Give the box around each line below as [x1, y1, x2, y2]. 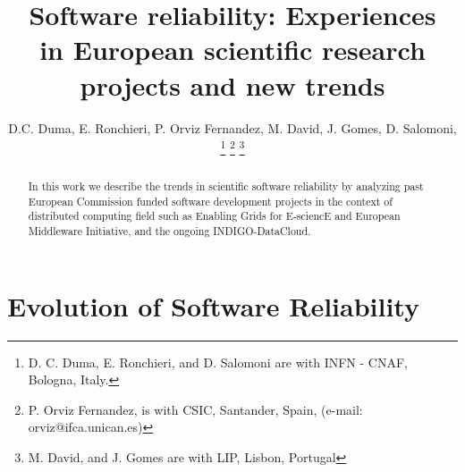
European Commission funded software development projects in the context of [28, 193, 393, 208]
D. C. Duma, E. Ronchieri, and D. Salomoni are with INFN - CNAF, [28, 352, 408, 371]
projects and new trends [80, 66, 385, 103]
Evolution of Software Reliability [7, 287, 419, 324]
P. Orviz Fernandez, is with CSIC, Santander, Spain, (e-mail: [28, 400, 363, 418]
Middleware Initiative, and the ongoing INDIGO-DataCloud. [28, 223, 311, 239]
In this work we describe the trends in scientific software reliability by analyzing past [28, 179, 424, 194]
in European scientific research [39, 31, 426, 68]
